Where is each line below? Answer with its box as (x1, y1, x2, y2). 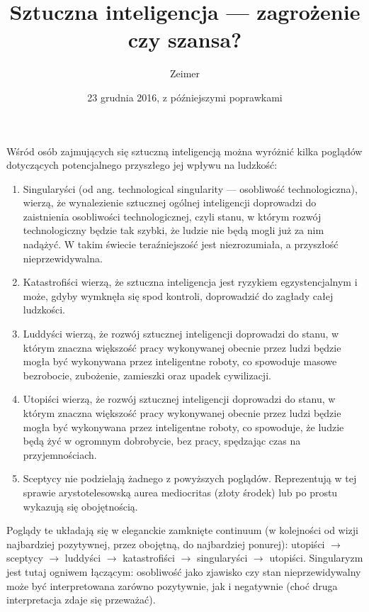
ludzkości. (23, 302, 65, 317)
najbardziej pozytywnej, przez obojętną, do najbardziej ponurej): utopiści (6, 536, 325, 551)
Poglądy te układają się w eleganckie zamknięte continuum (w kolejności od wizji (6, 523, 358, 538)
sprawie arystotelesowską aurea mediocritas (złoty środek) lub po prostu (23, 484, 338, 499)
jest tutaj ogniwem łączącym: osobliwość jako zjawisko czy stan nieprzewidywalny (6, 564, 361, 579)
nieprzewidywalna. (23, 250, 103, 265)
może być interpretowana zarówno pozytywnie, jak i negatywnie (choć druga (6, 578, 338, 593)
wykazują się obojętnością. (23, 499, 138, 513)
